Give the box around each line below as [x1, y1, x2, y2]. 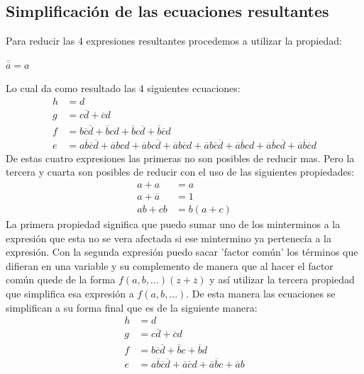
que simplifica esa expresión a [6, 286, 134, 301]
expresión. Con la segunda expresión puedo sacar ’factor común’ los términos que [6, 244, 358, 259]
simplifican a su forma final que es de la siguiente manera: [6, 300, 258, 314]
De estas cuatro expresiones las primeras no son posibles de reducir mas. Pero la [6, 150, 355, 165]
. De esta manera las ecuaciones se [186, 286, 336, 301]
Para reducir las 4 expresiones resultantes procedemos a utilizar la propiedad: [6, 33, 342, 48]
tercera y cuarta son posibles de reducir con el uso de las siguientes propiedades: [6, 164, 355, 179]
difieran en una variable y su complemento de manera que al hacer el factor [6, 258, 333, 273]
